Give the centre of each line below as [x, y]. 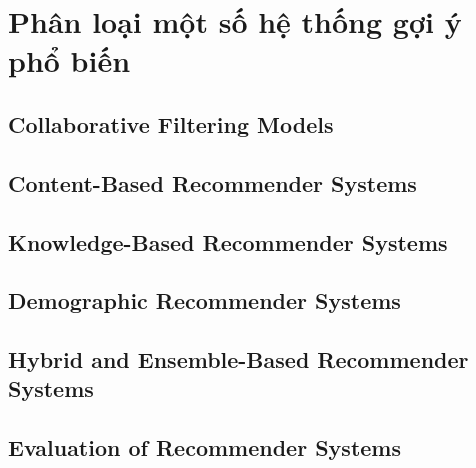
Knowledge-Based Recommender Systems [228, 241]
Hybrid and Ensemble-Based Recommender [238, 359]
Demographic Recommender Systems [204, 300]
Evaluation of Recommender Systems [204, 447]
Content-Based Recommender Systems [212, 182]
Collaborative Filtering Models [171, 123]
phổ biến [69, 60]
